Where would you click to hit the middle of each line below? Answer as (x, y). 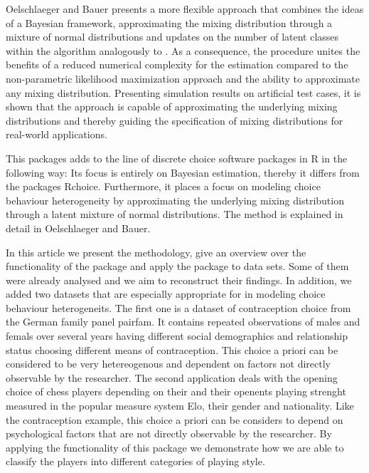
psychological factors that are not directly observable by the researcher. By (169, 433)
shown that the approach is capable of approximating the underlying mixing (172, 106)
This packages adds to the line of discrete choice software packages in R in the (177, 158)
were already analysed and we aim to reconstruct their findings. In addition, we (179, 280)
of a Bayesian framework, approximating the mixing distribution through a (169, 22)
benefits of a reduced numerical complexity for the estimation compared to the (177, 64)
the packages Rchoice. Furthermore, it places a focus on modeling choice (163, 186)
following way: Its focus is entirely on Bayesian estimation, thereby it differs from (183, 172)
